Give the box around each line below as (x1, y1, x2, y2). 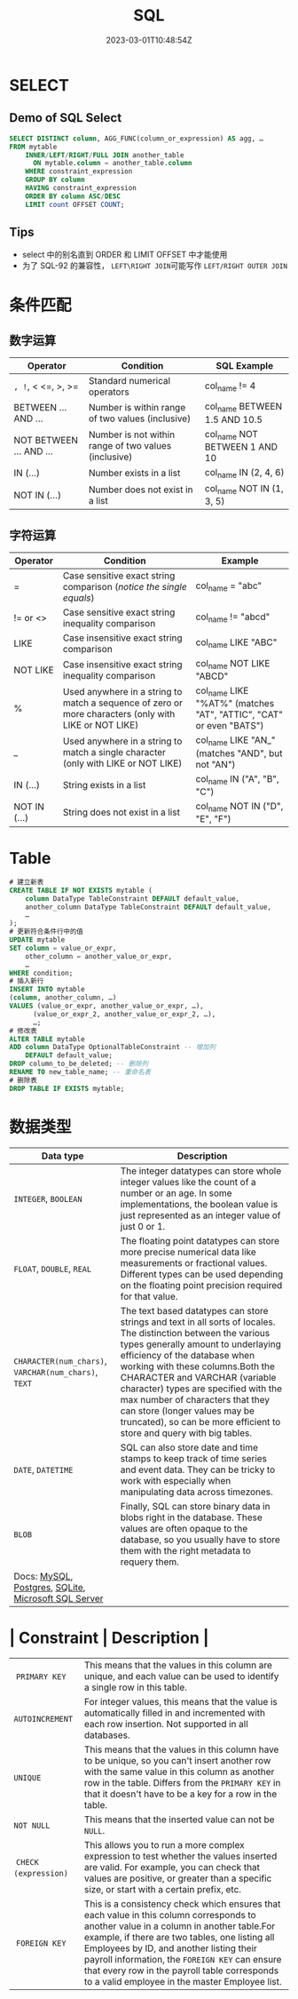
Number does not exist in (88, 483, 193, 496)
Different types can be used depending (120, 1268, 284, 1280)
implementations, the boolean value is (120, 1198, 278, 1210)
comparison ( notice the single (62, 581, 188, 593)
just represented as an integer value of (120, 1209, 281, 1222)
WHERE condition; (9, 968, 74, 977)
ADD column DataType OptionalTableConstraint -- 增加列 (9, 1043, 216, 1052)
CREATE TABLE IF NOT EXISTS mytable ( (9, 886, 153, 895)
